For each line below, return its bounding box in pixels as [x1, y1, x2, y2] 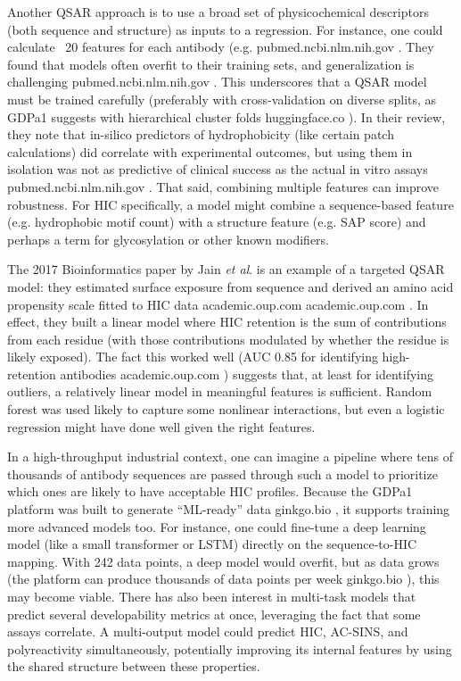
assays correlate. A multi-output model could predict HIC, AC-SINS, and [7, 622, 408, 641]
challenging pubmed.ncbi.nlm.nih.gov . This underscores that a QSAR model [7, 72, 427, 91]
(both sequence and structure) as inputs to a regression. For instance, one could [7, 20, 443, 38]
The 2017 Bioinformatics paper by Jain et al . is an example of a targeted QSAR [7, 260, 445, 278]
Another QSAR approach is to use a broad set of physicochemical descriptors [7, 3, 429, 21]
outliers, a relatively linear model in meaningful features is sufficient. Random [7, 382, 432, 401]
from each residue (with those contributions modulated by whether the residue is [7, 329, 449, 348]
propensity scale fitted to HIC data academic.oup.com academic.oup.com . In [7, 295, 429, 313]
